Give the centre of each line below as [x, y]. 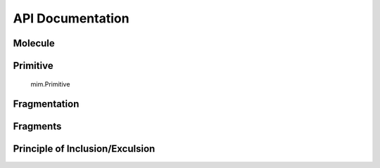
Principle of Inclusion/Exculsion [84, 149]
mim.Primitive [50, 84]
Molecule [34, 43]
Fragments [37, 127]
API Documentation [71, 18]
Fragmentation [46, 104]
